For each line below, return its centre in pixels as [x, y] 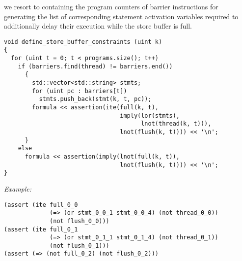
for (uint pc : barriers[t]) [80, 91]
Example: [18, 188]
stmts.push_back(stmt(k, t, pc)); [95, 99]
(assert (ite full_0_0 [41, 205]
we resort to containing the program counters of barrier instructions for [111, 6]
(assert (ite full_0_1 [41, 229]
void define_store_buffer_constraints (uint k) [83, 42]
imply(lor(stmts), [150, 115]
